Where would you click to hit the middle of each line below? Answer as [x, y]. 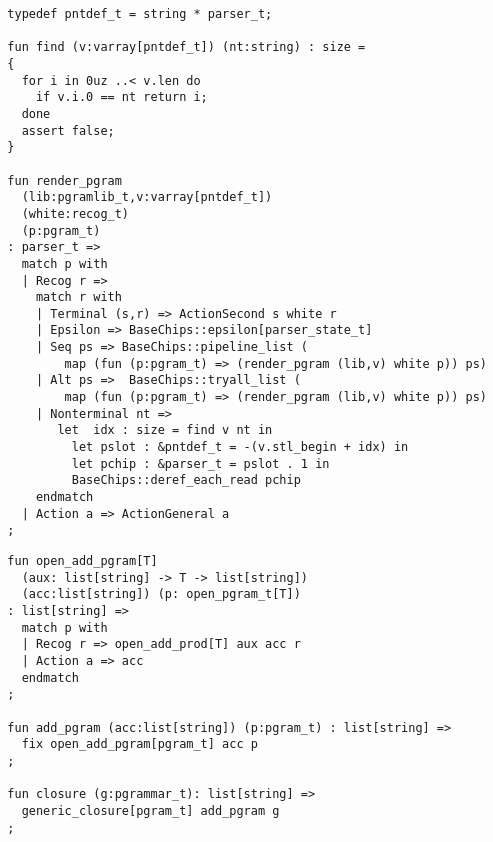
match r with [78, 297]
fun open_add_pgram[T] [82, 561]
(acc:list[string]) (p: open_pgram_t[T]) [161, 594]
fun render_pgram [64, 180]
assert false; [68, 130]
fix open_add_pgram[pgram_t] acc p [139, 744]
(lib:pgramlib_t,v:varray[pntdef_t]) [147, 197]
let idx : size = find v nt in [165, 430]
